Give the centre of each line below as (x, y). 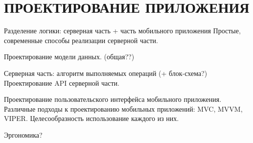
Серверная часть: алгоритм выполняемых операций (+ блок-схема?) (106, 73)
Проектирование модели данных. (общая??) (69, 57)
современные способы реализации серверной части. (81, 40)
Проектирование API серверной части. (62, 83)
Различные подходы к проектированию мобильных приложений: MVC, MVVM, (123, 108)
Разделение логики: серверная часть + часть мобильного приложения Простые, (122, 31)
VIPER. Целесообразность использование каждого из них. (92, 118)
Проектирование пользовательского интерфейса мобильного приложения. (113, 99)
